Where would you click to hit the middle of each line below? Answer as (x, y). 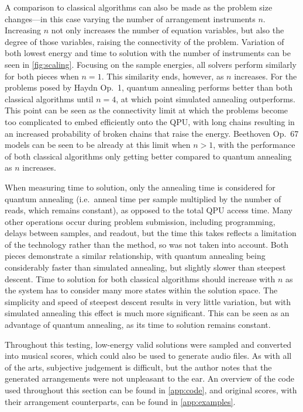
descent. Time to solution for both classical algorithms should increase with (140, 278)
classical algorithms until (49, 98)
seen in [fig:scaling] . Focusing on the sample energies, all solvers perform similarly (151, 64)
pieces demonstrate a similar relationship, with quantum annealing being (135, 256)
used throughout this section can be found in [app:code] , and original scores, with (151, 390)
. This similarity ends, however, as (163, 76)
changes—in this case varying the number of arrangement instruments (130, 18)
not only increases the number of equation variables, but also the (168, 30)
